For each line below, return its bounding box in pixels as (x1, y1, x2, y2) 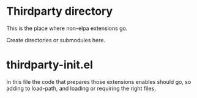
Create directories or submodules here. (6, 36, 106, 43)
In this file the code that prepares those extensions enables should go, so (6, 78, 191, 85)
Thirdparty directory (6, 4, 113, 18)
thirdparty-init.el (6, 58, 94, 72)
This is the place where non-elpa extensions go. (6, 24, 128, 32)
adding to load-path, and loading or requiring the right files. (6, 85, 156, 92)
